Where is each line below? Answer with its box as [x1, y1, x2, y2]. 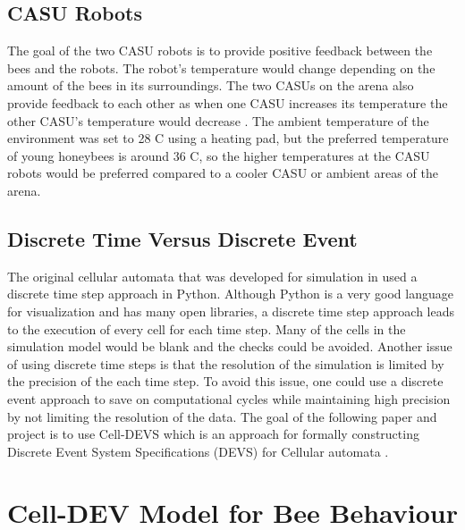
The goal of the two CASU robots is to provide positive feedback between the [7, 41, 433, 60]
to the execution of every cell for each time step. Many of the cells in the [7, 319, 406, 338]
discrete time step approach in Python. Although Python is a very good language [7, 284, 453, 303]
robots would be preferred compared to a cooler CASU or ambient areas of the [7, 164, 438, 182]
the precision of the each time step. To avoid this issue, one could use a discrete [7, 372, 444, 391]
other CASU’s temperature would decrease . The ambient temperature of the [7, 111, 429, 130]
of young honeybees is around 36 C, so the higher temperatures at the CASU [7, 146, 430, 164]
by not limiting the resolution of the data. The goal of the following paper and [7, 407, 437, 425]
